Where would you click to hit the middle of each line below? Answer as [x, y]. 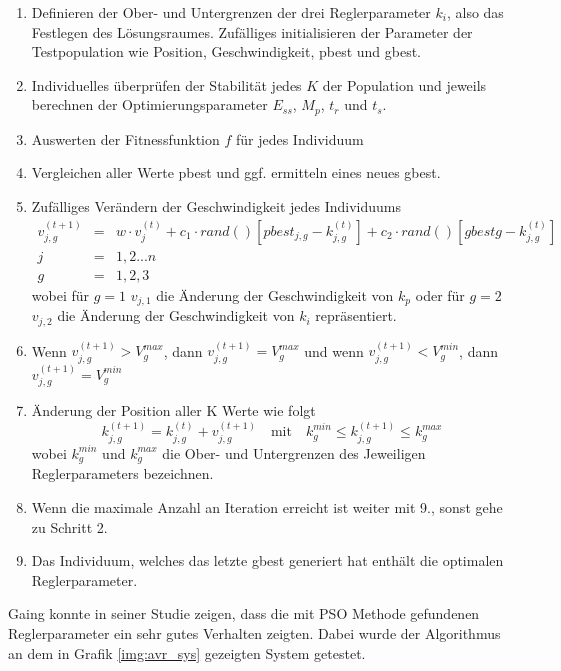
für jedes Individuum [299, 138]
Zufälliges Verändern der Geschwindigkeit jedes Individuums [216, 206]
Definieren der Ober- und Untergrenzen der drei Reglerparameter [231, 12]
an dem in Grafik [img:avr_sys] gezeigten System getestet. [187, 652]
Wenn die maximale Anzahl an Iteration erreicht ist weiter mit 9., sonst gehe [267, 506]
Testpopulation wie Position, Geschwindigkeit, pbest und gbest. [226, 51]
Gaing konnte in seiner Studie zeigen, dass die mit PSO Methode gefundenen [244, 613]
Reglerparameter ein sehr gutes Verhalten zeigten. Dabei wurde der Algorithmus [254, 632]
